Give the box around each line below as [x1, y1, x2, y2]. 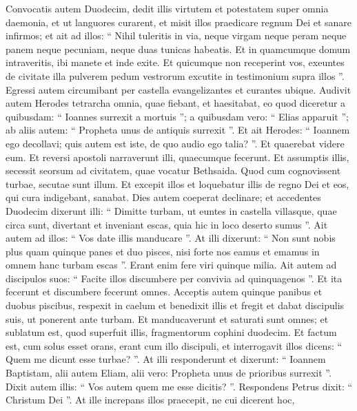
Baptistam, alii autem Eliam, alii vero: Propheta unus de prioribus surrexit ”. [6, 366, 331, 380]
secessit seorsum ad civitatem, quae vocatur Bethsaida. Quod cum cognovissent [6, 163, 341, 178]
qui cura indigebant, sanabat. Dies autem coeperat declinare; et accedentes [6, 190, 321, 204]
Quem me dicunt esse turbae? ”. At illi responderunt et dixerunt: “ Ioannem [6, 352, 326, 366]
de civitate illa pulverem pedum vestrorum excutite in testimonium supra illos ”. [6, 68, 345, 83]
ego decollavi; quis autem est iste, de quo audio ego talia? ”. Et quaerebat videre [6, 136, 345, 150]
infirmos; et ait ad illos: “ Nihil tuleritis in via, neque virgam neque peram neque [6, 28, 347, 43]
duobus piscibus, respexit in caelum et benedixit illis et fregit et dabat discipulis [6, 298, 345, 313]
